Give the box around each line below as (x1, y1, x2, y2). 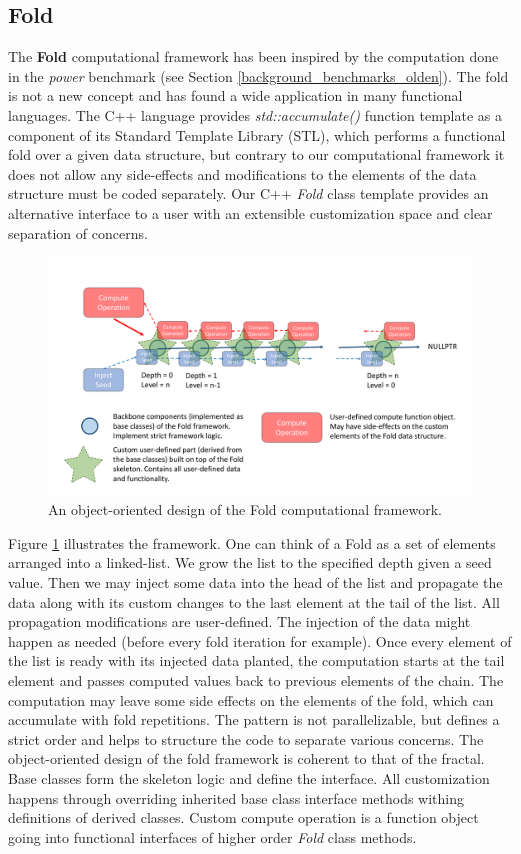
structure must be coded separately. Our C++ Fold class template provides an (8, 183, 489, 204)
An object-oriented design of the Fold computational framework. (48, 499, 442, 520)
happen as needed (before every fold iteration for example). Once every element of (8, 630, 512, 651)
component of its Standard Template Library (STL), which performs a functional (8, 124, 506, 145)
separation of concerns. (8, 222, 148, 243)
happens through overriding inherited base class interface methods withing (8, 787, 465, 808)
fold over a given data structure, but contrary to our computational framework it (8, 144, 505, 165)
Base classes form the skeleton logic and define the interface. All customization (8, 767, 490, 788)
